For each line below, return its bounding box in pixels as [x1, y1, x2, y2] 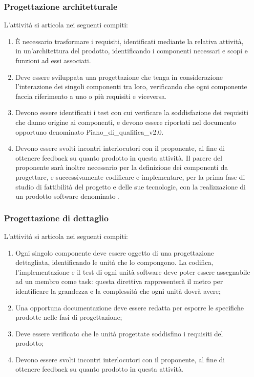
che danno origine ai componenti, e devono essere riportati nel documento [15, 117, 236, 127]
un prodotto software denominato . [15, 191, 120, 201]
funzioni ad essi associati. [15, 55, 91, 65]
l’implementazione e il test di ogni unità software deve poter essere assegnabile [15, 266, 250, 277]
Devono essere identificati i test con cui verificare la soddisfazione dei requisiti [15, 107, 249, 118]
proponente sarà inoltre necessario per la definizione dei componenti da [15, 162, 228, 172]
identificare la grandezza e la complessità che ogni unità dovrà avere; [15, 285, 221, 296]
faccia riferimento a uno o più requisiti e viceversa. [15, 91, 167, 101]
